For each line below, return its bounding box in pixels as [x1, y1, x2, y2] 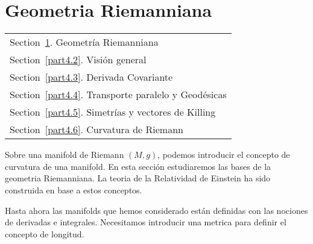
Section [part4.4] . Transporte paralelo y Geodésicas [10, 87, 227, 102]
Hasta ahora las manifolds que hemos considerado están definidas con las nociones [5, 204, 308, 216]
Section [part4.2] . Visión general [10, 52, 147, 67]
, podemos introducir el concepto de [157, 148, 290, 161]
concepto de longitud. [5, 227, 84, 240]
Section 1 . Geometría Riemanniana [10, 35, 159, 49]
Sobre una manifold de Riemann [5, 148, 124, 161]
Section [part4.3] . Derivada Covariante [10, 70, 173, 84]
